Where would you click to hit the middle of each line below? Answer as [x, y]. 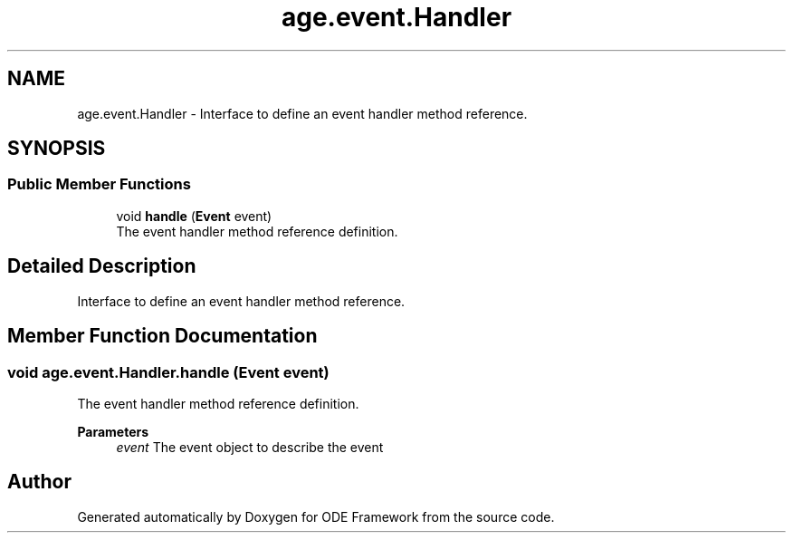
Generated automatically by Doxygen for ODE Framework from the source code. [316, 516]
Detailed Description [102, 266]
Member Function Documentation [162, 336]
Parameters [113, 431]
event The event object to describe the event [250, 447]
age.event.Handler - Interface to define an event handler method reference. [302, 113]
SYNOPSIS [57, 149]
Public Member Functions [99, 184]
